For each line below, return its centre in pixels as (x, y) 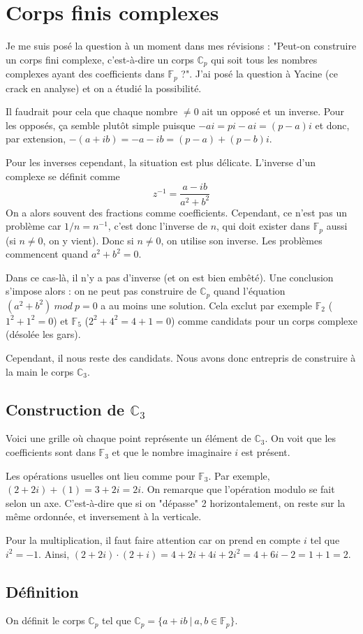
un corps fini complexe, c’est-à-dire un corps (100, 59)
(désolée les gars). (43, 334)
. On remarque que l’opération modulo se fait (238, 489)
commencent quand (47, 254)
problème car (34, 226)
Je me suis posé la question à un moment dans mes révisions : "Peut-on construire (181, 46)
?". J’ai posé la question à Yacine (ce (259, 74)
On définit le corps (45, 620)
